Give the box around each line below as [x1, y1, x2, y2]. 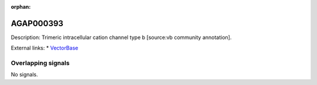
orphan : [11, 3, 31, 10]
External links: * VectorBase [11, 44, 79, 52]
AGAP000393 [11, 18, 64, 29]
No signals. [11, 71, 38, 78]
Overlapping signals [11, 59, 70, 67]
